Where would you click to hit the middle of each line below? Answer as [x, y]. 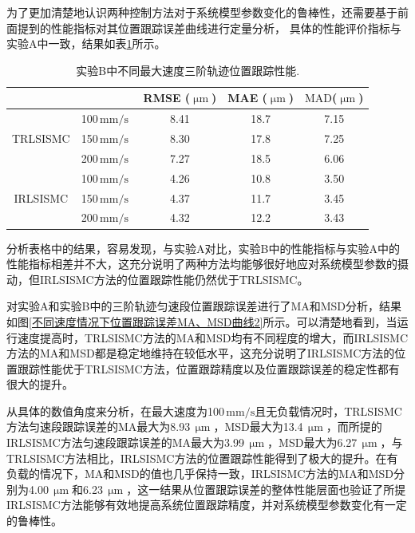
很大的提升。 [40, 384]
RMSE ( [167, 98]
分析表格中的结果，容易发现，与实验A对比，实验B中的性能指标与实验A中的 [203, 248]
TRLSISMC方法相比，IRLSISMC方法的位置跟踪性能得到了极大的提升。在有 [202, 458]
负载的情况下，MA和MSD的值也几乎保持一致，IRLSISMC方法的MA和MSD [200, 474]
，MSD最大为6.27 [312, 442]
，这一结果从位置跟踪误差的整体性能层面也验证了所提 [266, 489]
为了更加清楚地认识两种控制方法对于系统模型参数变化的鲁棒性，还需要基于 [202, 12]
